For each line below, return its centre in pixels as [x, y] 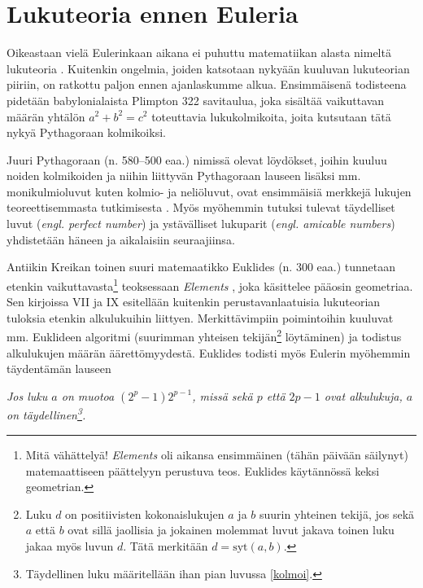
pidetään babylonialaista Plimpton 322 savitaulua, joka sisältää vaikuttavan [196, 100]
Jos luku [27, 395]
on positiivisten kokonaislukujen [145, 513]
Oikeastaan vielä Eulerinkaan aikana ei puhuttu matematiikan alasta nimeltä [199, 53]
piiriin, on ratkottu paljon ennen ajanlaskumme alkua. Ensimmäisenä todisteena [207, 84]
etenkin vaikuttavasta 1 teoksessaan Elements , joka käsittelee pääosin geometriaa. [210, 284]
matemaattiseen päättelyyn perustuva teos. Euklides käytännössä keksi [203, 470]
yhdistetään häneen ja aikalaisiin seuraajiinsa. [121, 239]
